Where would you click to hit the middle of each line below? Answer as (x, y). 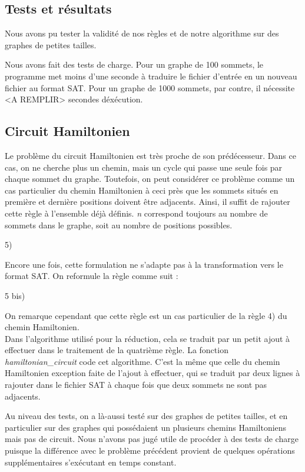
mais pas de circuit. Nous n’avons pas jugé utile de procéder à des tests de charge (152, 439)
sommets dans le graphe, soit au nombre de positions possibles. (119, 225)
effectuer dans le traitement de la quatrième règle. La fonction (117, 350)
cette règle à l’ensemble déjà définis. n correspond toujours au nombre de (136, 213)
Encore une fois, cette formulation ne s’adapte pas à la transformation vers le (144, 264)
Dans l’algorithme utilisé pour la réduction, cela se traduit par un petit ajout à (147, 338)
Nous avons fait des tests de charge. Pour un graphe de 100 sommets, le (134, 64)
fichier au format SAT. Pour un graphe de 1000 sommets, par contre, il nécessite (150, 87)
